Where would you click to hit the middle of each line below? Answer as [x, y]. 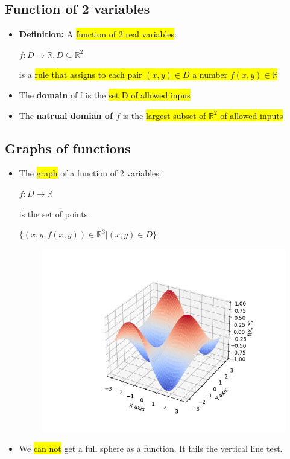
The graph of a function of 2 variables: [90, 173]
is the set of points [53, 213]
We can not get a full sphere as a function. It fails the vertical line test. [151, 448]
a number [210, 75]
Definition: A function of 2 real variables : [98, 34]
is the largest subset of [164, 115]
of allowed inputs [252, 115]
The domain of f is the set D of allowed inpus [105, 95]
